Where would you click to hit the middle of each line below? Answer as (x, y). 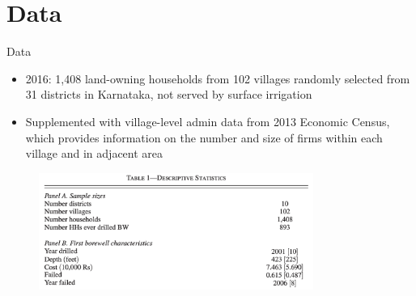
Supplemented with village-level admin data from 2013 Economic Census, (208, 121)
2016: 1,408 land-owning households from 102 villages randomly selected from (218, 78)
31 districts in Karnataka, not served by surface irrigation (169, 94)
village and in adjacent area (94, 153)
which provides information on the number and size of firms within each (204, 137)
